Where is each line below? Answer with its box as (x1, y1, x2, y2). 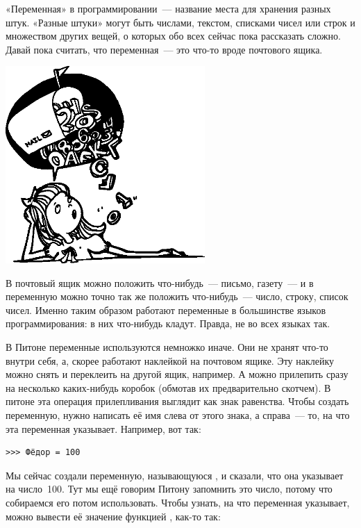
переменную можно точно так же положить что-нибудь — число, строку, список (6, 289, 349, 304)
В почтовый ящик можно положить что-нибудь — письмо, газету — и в (6, 275, 314, 290)
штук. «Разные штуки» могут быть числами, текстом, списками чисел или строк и (6, 15, 355, 29)
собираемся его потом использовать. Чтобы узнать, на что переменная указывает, (6, 495, 350, 509)
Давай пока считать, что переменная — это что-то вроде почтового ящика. (6, 42, 323, 56)
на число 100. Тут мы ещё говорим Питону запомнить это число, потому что (6, 481, 333, 496)
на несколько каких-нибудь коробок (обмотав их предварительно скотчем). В (6, 380, 331, 395)
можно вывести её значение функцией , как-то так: (6, 509, 221, 523)
